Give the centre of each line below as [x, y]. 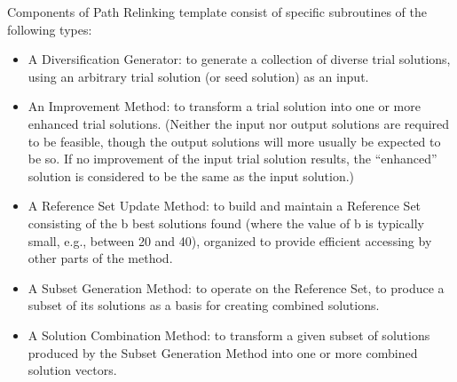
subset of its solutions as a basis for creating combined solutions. [204, 305]
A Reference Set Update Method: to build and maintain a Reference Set [225, 206]
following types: [50, 29]
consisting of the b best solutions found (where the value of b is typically [226, 223]
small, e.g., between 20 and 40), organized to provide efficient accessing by [230, 240]
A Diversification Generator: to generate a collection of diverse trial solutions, [239, 59]
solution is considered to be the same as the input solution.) [191, 175]
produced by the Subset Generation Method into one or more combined [223, 352]
